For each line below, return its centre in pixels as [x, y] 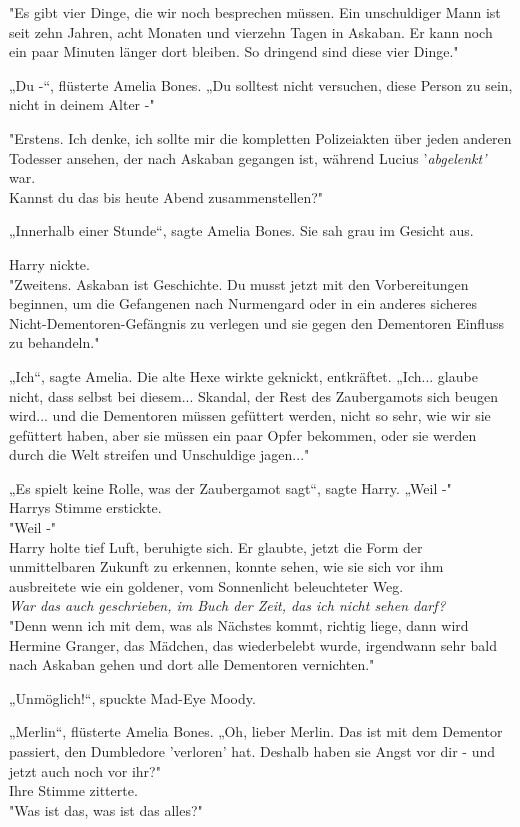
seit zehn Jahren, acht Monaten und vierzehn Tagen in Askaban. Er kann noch [251, 31]
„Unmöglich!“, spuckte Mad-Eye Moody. [132, 697]
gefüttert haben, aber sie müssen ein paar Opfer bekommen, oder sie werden [243, 434]
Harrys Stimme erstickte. [85, 507]
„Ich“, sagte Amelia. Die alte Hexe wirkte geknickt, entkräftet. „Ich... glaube [243, 375]
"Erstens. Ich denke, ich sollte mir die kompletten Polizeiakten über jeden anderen [260, 137]
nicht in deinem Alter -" [82, 104]
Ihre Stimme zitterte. [73, 790]
